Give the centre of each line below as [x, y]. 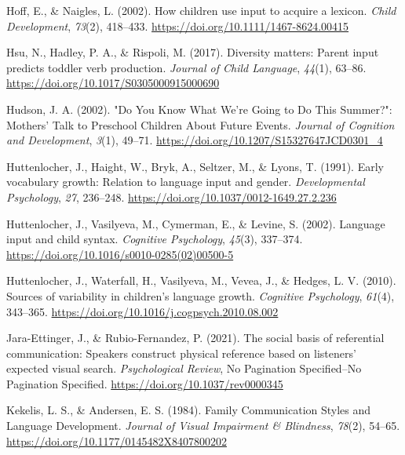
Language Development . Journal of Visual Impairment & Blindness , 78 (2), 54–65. [203, 426]
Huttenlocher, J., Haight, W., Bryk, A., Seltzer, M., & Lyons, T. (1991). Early [195, 166]
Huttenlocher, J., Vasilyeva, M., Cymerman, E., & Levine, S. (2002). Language [196, 223]
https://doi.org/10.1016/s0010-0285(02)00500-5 [120, 254]
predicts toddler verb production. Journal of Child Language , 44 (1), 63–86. [186, 67]
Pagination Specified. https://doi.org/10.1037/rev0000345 [145, 383]
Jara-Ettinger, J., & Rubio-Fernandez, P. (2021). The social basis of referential [195, 338]
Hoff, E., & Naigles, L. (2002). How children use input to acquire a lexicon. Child [201, 10]
